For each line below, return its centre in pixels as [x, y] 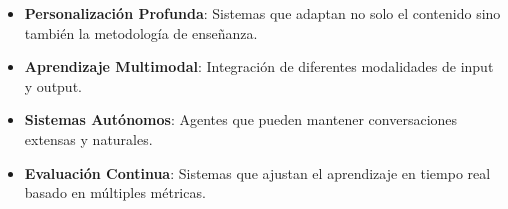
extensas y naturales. [88, 138]
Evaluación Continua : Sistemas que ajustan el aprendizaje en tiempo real [257, 172]
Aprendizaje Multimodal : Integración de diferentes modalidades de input [259, 66]
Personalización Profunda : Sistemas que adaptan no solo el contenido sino [262, 13]
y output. [53, 85]
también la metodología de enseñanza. [141, 32]
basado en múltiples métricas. [115, 192]
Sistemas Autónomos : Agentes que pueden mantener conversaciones [241, 119]
